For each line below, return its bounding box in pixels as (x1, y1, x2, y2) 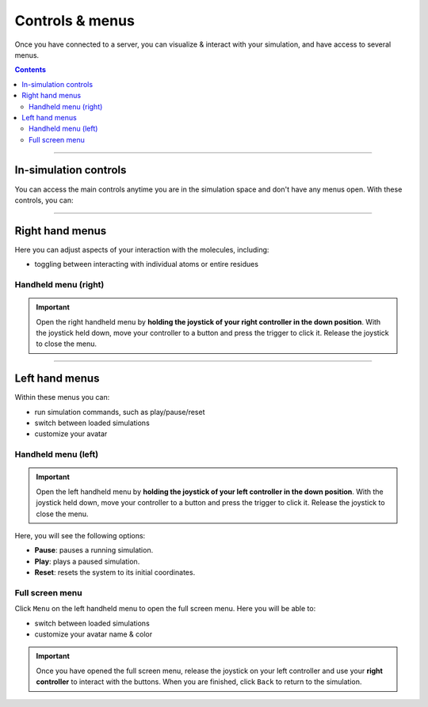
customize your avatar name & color (34, 629, 153, 639)
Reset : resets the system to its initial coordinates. (34, 568, 196, 577)
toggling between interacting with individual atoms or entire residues (34, 260, 259, 269)
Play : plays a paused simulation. (34, 557, 140, 566)
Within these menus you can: (14, 393, 110, 402)
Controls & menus (14, 12, 135, 29)
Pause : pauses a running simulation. (34, 545, 154, 555)
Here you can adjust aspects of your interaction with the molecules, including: (14, 245, 269, 254)
